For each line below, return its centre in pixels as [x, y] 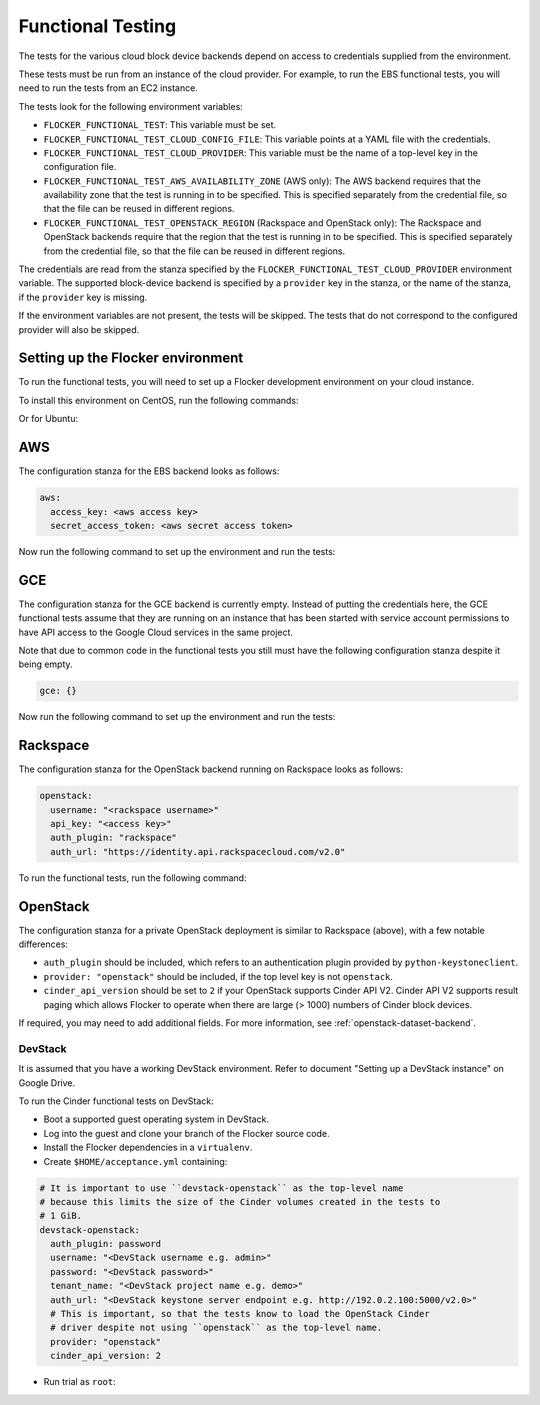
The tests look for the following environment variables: [131, 106]
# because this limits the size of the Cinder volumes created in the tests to [240, 1201]
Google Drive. [47, 1082]
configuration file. [80, 167]
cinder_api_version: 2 [106, 1356]
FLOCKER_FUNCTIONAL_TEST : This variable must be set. [160, 125]
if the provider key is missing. [83, 297]
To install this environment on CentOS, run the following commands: [158, 400]
